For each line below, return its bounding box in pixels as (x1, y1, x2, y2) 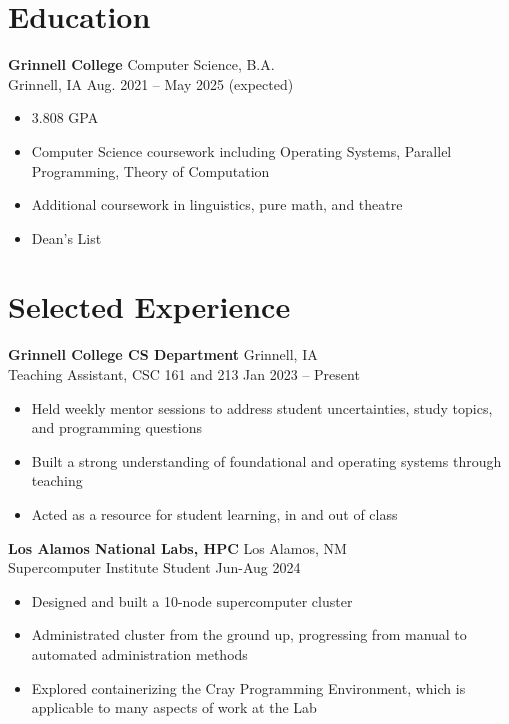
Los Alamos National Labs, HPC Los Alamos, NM (8, 537, 347, 558)
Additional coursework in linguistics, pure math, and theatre (31, 194, 403, 215)
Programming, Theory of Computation (31, 160, 270, 181)
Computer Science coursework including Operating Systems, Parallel (31, 140, 452, 161)
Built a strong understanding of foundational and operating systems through (31, 450, 502, 471)
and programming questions (31, 417, 202, 438)
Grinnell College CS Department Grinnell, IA (8, 344, 318, 365)
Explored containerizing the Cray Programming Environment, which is (31, 677, 466, 698)
